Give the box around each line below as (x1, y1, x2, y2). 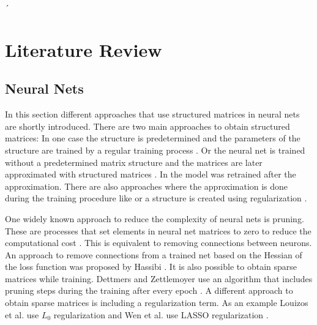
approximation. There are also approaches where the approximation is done (5, 179, 288, 192)
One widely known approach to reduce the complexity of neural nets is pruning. (5, 212, 304, 225)
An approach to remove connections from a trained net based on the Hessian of (5, 248, 302, 261)
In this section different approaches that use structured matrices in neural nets (5, 108, 300, 121)
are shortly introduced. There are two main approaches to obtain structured (5, 119, 290, 132)
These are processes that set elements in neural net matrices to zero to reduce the (5, 224, 311, 237)
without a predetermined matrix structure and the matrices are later (5, 155, 263, 168)
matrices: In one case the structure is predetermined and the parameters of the (5, 132, 300, 144)
